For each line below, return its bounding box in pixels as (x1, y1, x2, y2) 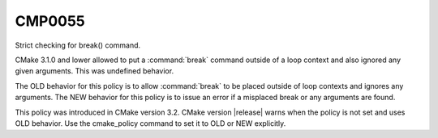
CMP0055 (15, 12, 85, 30)
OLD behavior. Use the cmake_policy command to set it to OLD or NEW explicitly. (15, 118, 286, 128)
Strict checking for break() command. (15, 40, 141, 50)
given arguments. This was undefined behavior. (15, 66, 174, 76)
